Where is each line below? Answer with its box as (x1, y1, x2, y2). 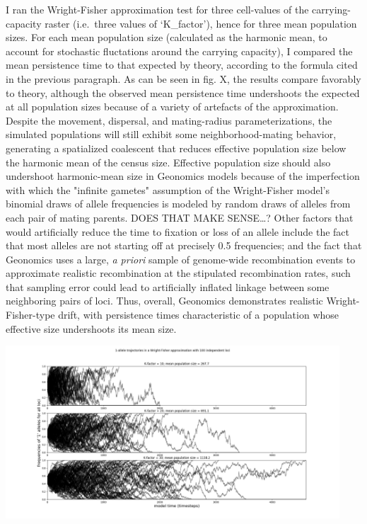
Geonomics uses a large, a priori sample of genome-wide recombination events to (6, 251, 356, 266)
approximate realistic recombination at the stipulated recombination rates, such (6, 266, 351, 280)
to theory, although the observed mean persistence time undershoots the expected (6, 85, 360, 100)
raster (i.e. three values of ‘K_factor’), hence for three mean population (45, 16, 357, 30)
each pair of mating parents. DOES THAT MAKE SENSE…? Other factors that (6, 210, 354, 224)
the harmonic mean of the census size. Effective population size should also (6, 154, 331, 169)
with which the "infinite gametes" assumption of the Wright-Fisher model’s (6, 182, 330, 197)
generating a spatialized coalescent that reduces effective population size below (6, 140, 346, 155)
